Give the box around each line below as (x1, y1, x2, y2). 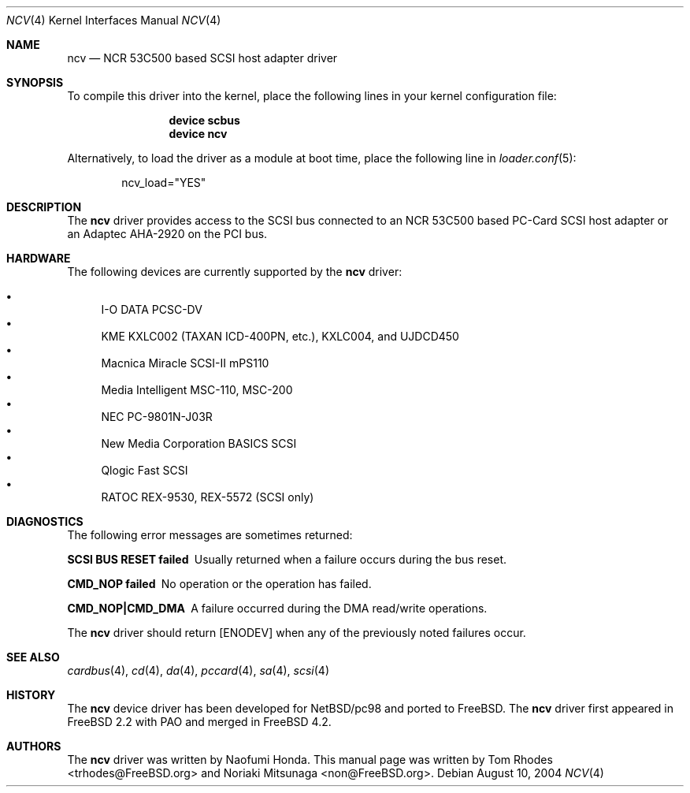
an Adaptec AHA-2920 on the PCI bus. (67, 227, 268, 240)
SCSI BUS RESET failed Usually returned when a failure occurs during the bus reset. (67, 553, 507, 566)
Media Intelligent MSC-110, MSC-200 (101, 383, 293, 396)
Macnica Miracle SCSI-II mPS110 (101, 356, 269, 370)
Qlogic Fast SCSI (101, 464, 188, 477)
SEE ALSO (6, 650, 60, 664)
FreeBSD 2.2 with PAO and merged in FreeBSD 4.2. (67, 715, 332, 728)
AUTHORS (6, 739, 61, 753)
